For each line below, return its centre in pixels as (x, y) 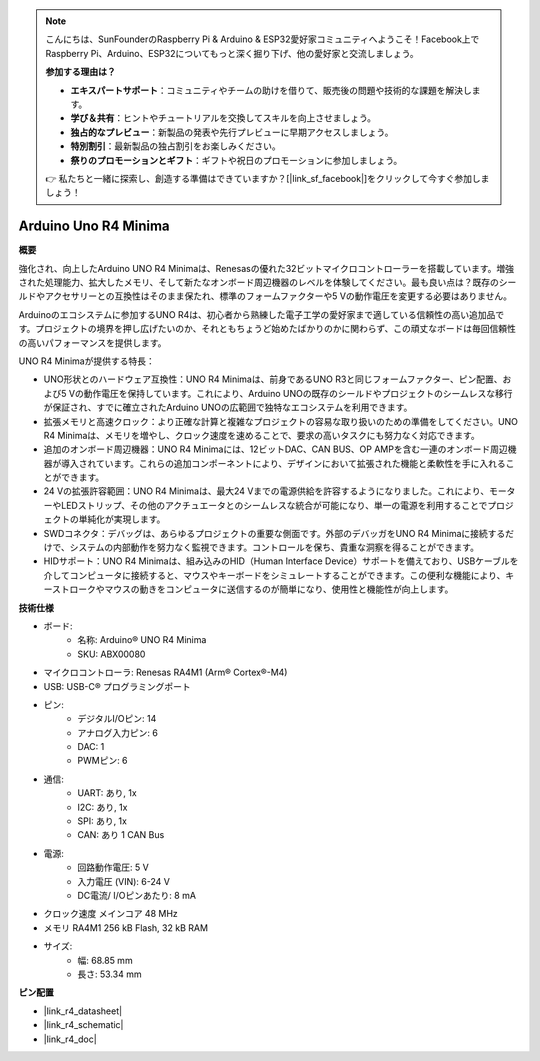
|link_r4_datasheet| (83, 1011)
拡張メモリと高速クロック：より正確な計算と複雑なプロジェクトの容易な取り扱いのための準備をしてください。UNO (281, 421)
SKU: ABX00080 (111, 654)
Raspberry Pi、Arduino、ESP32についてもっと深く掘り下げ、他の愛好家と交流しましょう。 (232, 53)
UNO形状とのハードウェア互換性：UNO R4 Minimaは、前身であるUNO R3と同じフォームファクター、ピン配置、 (273, 379)
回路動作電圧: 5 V (113, 867)
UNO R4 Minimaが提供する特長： (86, 361)
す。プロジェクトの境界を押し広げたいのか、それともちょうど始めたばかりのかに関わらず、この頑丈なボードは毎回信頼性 (267, 329)
